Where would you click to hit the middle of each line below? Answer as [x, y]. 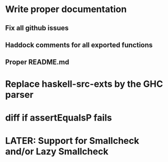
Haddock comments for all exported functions [79, 45]
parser [19, 95]
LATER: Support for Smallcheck [72, 141]
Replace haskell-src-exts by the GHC [84, 84]
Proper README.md [37, 62]
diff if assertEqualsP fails [59, 118]
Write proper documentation [66, 9]
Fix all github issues [37, 28]
